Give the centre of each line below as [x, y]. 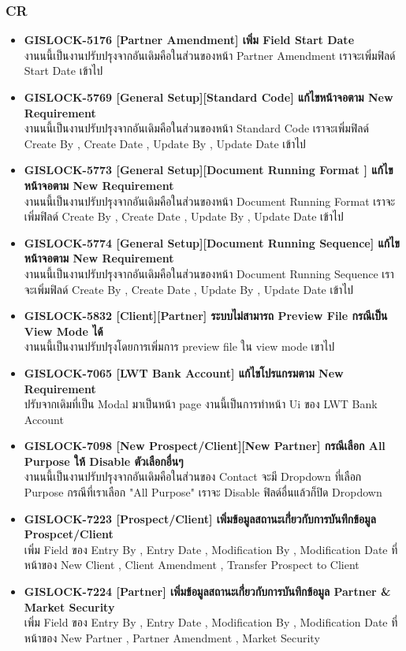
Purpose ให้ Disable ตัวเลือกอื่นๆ [104, 461]
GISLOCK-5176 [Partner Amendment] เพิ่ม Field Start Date [189, 40]
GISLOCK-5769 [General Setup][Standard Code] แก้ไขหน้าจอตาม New [209, 97]
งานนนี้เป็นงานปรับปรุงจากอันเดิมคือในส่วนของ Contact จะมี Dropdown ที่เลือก [193, 476]
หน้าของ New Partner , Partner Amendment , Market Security [172, 637]
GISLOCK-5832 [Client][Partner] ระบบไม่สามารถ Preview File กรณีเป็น [206, 316]
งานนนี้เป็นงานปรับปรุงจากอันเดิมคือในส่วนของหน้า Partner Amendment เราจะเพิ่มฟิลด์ [210, 55]
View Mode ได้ [63, 331]
